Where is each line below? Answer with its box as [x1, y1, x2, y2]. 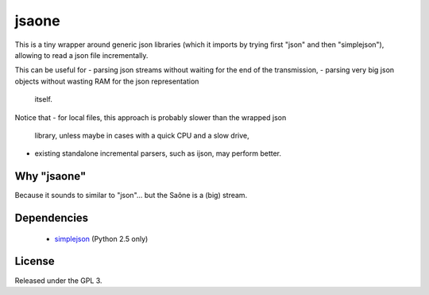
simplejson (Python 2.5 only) [54, 234, 149, 243]
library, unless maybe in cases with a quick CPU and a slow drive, [34, 130, 249, 140]
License [14, 254, 55, 268]
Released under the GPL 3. [14, 275, 102, 285]
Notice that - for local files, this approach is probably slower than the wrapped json [14, 112, 287, 122]
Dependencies [14, 212, 89, 224]
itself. [34, 95, 53, 104]
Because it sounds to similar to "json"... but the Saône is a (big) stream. [14, 191, 248, 200]
